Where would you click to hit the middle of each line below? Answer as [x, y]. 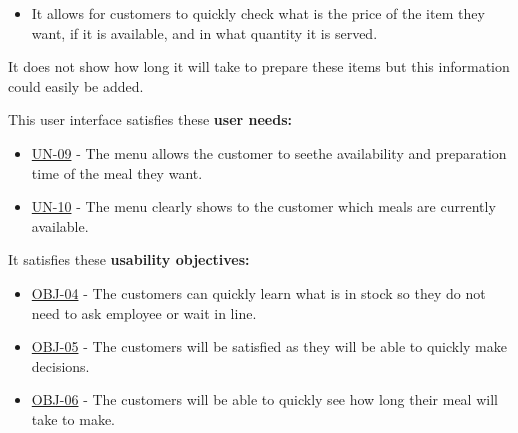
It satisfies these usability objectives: [129, 259]
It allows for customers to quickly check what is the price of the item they [258, 13]
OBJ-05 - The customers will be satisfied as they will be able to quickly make [269, 346]
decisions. [60, 365]
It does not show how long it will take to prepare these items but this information [259, 66]
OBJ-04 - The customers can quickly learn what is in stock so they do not [258, 292]
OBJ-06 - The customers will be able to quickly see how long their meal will [264, 399]
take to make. [73, 418]
